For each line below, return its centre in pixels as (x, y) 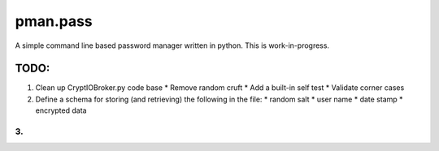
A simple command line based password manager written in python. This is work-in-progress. (172, 45)
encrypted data (61, 110)
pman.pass (54, 21)
